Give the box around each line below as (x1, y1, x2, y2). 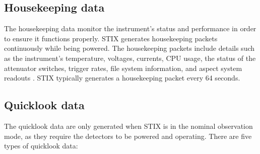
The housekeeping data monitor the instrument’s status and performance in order (4, 23, 256, 34)
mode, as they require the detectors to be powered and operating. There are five (4, 130, 252, 141)
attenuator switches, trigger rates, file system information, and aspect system (4, 62, 242, 73)
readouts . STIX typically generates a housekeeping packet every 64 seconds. (4, 72, 240, 83)
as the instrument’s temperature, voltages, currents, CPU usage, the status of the (4, 52, 256, 63)
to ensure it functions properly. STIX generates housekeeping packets (4, 33, 218, 43)
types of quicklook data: (4, 140, 78, 151)
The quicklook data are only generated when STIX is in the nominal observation (4, 120, 253, 131)
